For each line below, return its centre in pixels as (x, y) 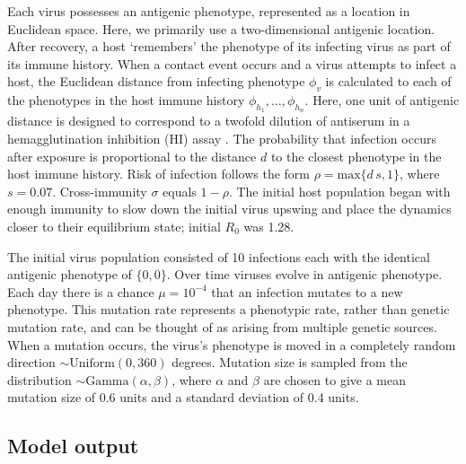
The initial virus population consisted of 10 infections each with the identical (219, 256)
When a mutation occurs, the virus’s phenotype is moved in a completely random (232, 344)
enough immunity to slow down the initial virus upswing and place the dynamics (229, 209)
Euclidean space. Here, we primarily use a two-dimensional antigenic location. (221, 28)
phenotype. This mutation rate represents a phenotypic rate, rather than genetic (229, 309)
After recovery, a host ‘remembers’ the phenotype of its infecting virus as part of (229, 46)
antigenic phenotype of (70, 274)
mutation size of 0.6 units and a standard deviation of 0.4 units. (183, 397)
